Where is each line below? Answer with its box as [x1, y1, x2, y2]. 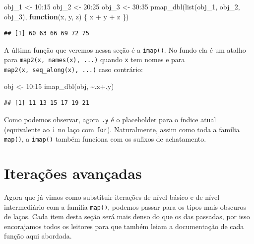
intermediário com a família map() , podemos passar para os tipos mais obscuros [4, 201, 247, 212]
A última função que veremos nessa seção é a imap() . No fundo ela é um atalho [4, 44, 246, 55]
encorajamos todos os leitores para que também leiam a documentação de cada [4, 221, 244, 231]
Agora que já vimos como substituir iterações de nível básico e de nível [4, 192, 220, 202]
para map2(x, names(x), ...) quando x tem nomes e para [4, 54, 185, 65]
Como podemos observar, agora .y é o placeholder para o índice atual [4, 114, 216, 124]
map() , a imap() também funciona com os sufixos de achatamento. [4, 134, 206, 144]
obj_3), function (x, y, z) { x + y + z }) [4, 11, 129, 21]
